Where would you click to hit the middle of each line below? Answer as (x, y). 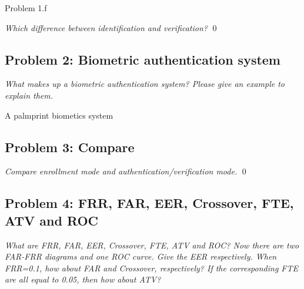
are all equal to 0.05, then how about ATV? (83, 279)
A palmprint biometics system (59, 115)
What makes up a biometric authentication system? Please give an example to (145, 84)
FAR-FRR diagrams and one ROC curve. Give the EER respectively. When (141, 256)
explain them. (29, 95)
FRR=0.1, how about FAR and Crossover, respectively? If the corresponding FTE (151, 268)
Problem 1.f (26, 8)
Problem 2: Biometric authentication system (143, 59)
